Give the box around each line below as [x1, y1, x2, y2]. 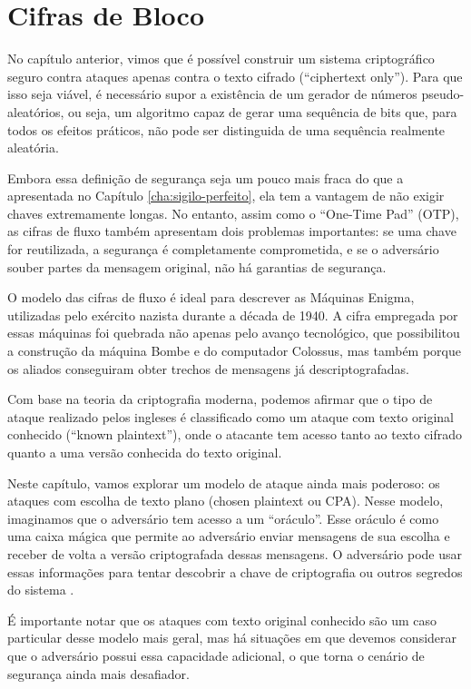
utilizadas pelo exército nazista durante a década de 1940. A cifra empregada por [7, 305, 458, 324]
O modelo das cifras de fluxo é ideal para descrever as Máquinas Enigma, [7, 288, 415, 307]
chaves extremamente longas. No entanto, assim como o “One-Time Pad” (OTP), [7, 203, 459, 222]
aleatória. [7, 138, 59, 157]
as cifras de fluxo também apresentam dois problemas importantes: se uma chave [7, 221, 456, 241]
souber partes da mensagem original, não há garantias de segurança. [7, 257, 387, 276]
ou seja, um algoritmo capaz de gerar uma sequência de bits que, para [68, 102, 457, 121]
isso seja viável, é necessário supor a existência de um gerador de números [7, 84, 417, 103]
